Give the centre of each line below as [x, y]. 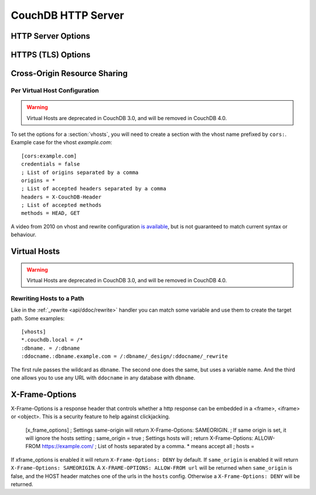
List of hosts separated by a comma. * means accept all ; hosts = [176, 446]
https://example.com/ [68, 446]
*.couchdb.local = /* [52, 340]
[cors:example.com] [49, 156]
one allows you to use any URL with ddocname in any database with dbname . [103, 377]
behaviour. [24, 235]
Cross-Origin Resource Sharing [69, 74]
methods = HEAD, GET [51, 213]
